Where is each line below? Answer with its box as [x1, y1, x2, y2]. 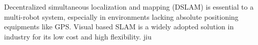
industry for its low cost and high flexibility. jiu [4, 31, 152, 41]
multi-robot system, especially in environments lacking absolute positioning [4, 11, 239, 22]
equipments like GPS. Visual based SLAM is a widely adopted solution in [4, 21, 234, 32]
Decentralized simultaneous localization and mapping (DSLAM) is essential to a [4, 2, 254, 12]
